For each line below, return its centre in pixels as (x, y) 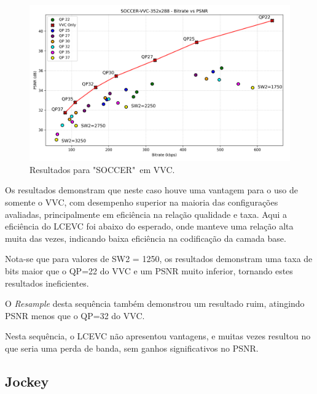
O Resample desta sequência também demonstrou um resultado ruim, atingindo (155, 303)
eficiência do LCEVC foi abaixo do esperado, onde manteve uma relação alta (149, 226)
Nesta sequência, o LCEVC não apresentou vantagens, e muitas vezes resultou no (158, 336)
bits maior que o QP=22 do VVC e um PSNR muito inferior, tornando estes (149, 270)
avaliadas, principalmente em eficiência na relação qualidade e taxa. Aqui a (146, 214)
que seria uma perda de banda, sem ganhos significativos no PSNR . (132, 348)
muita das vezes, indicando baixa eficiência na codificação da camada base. (146, 238)
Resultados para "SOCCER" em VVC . (102, 169)
